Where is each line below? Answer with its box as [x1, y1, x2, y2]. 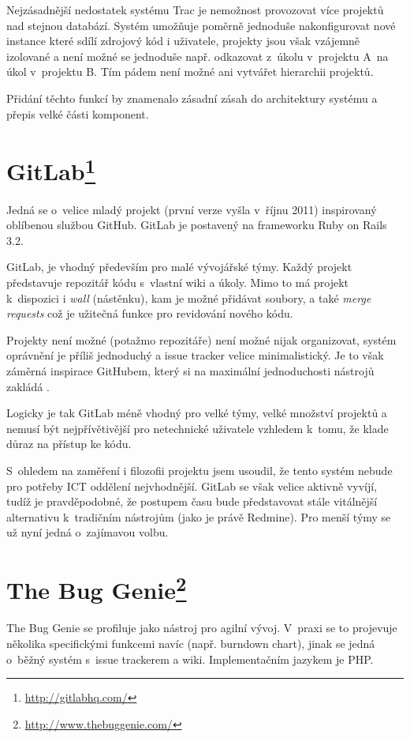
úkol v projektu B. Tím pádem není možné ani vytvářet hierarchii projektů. [6, 63, 374, 80]
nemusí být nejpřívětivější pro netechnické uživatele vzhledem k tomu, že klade [6, 420, 389, 436]
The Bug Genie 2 [6, 570, 187, 606]
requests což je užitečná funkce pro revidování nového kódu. [6, 305, 293, 322]
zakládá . [6, 378, 50, 394]
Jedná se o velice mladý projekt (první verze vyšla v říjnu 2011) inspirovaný [6, 201, 377, 217]
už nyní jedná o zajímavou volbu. [6, 524, 169, 540]
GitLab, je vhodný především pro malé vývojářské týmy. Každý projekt [6, 258, 352, 275]
